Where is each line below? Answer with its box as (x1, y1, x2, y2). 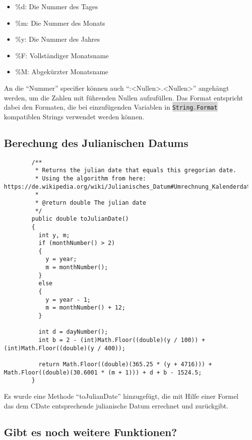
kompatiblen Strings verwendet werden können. (4, 111, 144, 121)
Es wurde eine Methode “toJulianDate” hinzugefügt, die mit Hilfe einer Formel (4, 391, 238, 401)
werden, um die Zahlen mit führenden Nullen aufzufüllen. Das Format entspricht (4, 92, 243, 102)
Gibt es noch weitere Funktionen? (4, 424, 177, 439)
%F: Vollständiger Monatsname (15, 50, 109, 60)
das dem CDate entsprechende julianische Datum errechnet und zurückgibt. (4, 400, 229, 410)
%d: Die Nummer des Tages (15, 1, 98, 11)
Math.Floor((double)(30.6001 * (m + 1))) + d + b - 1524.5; (4, 369, 202, 376)
